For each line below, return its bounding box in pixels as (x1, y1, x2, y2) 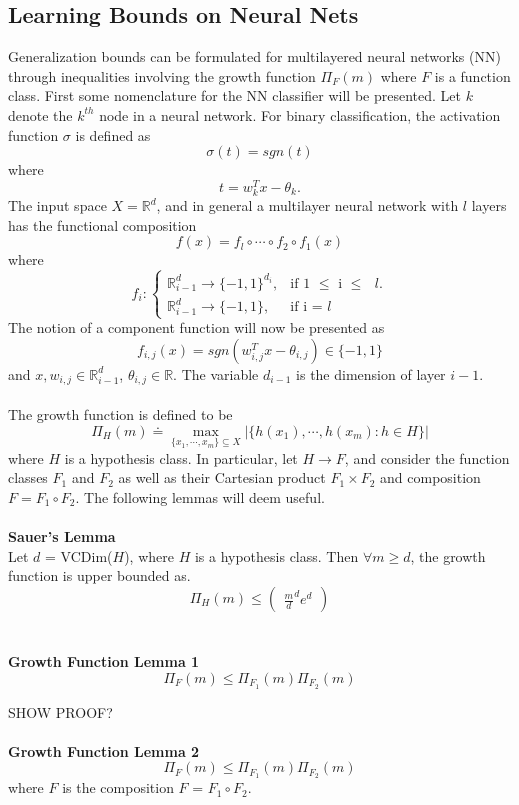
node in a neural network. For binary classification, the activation (99, 104, 501, 125)
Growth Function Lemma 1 (8, 651, 200, 672)
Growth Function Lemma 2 (8, 740, 200, 761)
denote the (8, 104, 73, 125)
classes (8, 467, 48, 488)
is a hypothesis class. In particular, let (64, 447, 298, 468)
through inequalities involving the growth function (8, 65, 316, 86)
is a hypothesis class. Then (194, 545, 359, 566)
